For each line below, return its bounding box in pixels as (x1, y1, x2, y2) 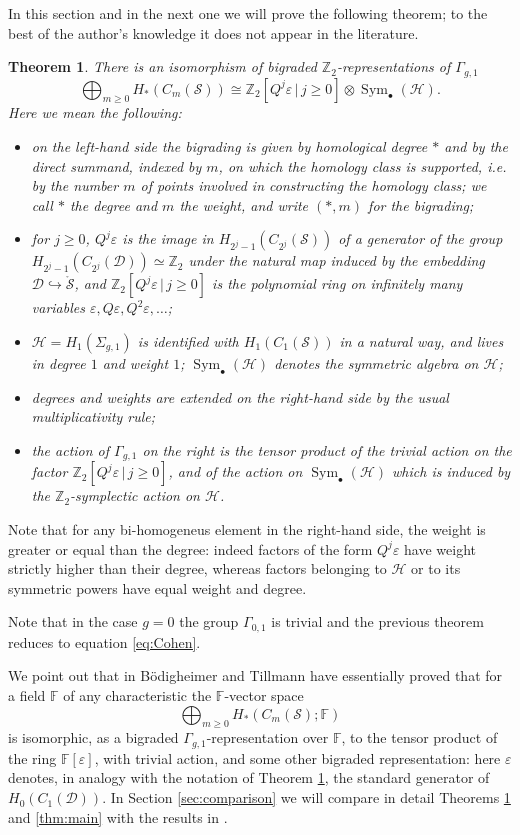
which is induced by (392, 461, 511, 482)
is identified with (137, 331, 239, 351)
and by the (444, 136, 508, 157)
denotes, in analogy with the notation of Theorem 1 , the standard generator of (8, 767, 490, 788)
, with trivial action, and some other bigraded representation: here (94, 747, 501, 768)
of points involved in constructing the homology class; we (140, 175, 487, 196)
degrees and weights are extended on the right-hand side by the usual (31, 386, 449, 407)
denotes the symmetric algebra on (274, 353, 479, 373)
